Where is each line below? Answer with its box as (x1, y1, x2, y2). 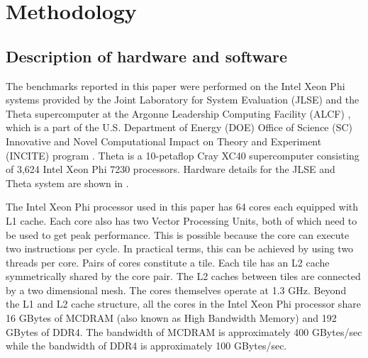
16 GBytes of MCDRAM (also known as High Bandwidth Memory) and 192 (6, 311, 337, 325)
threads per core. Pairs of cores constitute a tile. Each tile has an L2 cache (6, 254, 330, 269)
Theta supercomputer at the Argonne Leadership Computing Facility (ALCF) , (6, 106, 351, 121)
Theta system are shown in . (6, 175, 129, 190)
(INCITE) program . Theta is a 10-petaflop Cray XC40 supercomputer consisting (6, 147, 359, 162)
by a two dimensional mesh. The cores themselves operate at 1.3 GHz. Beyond (6, 282, 347, 297)
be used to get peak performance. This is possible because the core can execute (6, 227, 350, 242)
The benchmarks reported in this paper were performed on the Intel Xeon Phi (6, 78, 345, 93)
